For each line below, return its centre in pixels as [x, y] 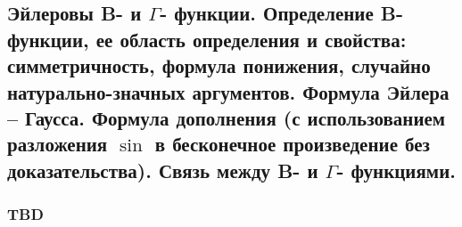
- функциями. [396, 170]
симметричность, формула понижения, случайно [219, 65]
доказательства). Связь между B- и [163, 170]
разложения [58, 144]
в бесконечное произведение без [292, 144]
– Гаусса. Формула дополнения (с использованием [227, 117]
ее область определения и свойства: [251, 39]
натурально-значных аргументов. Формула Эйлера [228, 91]
